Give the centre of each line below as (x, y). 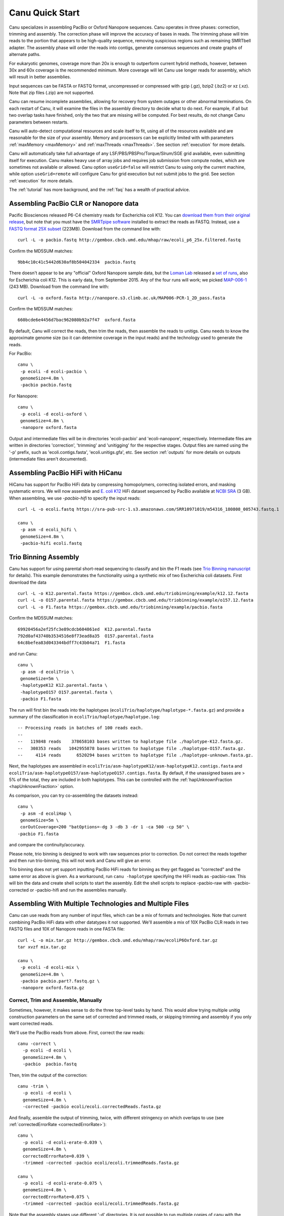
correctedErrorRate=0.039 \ (56, 1156)
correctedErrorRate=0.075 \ (56, 1197)
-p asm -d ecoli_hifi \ (48, 530)
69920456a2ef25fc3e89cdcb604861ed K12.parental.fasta (84, 629)
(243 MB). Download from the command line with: (59, 286)
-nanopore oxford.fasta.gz (52, 988)
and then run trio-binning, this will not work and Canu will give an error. (80, 860)
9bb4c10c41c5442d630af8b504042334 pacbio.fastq (77, 262)
